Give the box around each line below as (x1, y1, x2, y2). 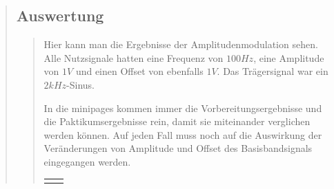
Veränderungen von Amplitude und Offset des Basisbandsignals (43, 141, 313, 155)
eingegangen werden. (43, 154, 131, 168)
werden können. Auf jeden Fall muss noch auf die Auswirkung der (43, 127, 322, 142)
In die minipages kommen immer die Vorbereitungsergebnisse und (43, 100, 322, 115)
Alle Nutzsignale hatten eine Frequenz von (43, 50, 224, 65)
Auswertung (16, 5, 104, 26)
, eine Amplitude (253, 50, 324, 65)
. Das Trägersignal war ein (217, 64, 328, 78)
